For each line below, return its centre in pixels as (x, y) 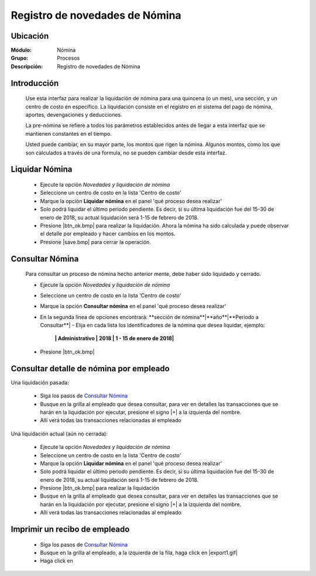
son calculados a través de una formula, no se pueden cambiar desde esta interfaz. (126, 153)
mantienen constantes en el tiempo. (69, 133)
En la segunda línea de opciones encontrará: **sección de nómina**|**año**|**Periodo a (149, 317)
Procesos (68, 58)
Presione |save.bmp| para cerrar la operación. (96, 242)
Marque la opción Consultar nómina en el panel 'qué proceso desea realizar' (133, 306)
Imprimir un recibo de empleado (70, 529)
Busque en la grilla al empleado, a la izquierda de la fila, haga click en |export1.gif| (139, 553)
